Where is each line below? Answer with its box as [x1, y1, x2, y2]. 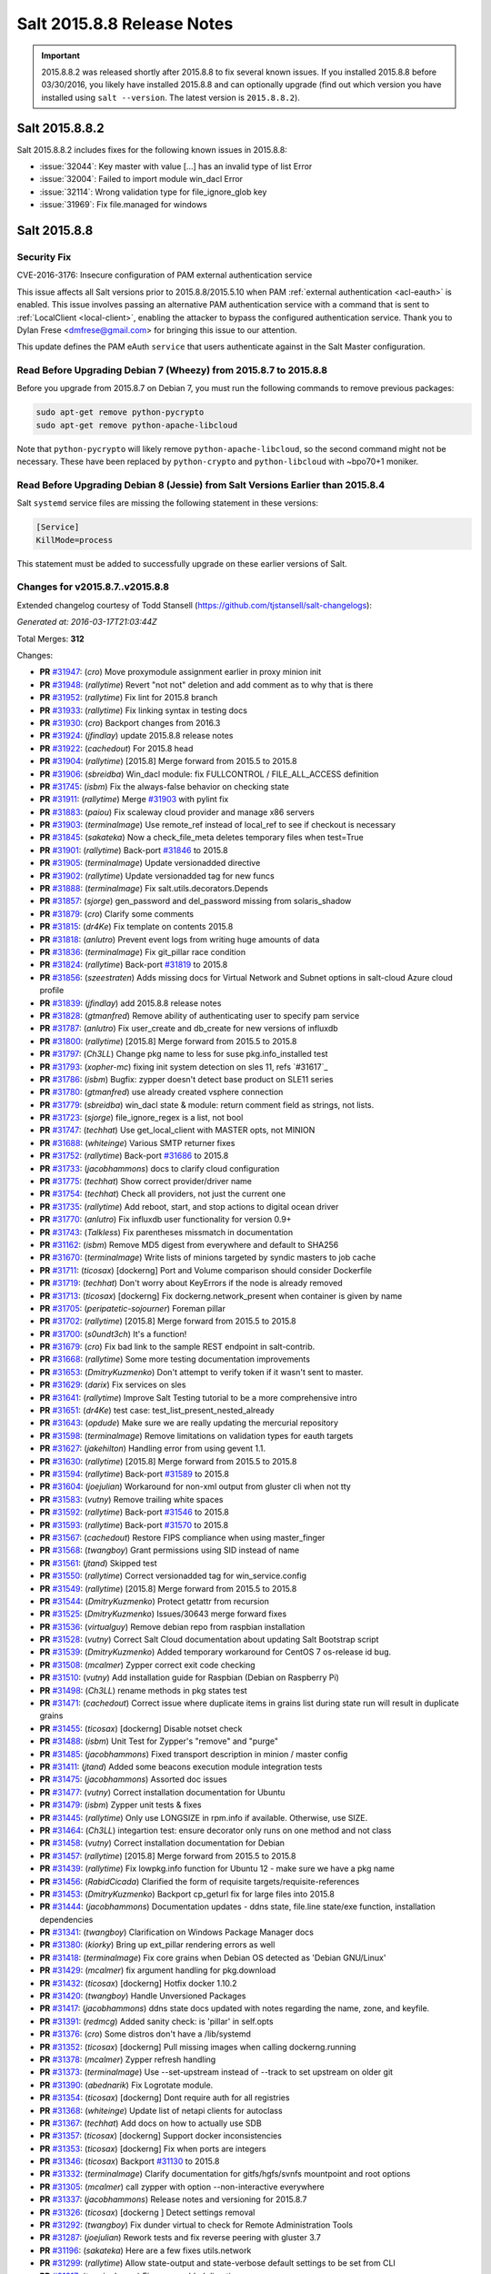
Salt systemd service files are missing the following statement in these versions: [16, 498, 318, 508]
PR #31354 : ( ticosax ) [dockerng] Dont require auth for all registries [39, 2092, 290, 2103]
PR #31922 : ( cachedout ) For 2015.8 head [39, 742, 194, 754]
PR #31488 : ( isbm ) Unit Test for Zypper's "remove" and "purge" [39, 1736, 279, 1746]
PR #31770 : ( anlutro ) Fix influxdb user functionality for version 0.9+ [39, 1214, 292, 1225]
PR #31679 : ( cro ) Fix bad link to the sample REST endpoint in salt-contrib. [39, 1342, 316, 1353]
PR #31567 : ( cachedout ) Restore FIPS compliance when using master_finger [39, 1532, 326, 1543]
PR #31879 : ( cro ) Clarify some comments [39, 908, 195, 919]
